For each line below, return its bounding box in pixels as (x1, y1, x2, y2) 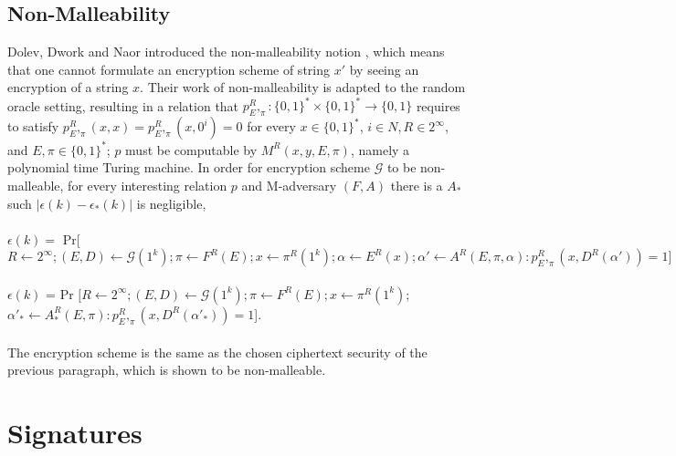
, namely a (350, 140, 410, 159)
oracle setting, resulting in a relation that (7, 96, 239, 115)
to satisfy (7, 117, 59, 136)
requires (416, 96, 460, 115)
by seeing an (349, 59, 419, 78)
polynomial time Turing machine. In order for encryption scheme (7, 158, 370, 177)
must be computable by (125, 140, 258, 159)
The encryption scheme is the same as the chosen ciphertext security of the (7, 342, 428, 361)
